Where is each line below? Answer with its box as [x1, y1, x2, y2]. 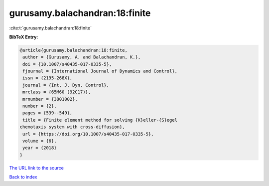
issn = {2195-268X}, [22, 75, 73, 81]
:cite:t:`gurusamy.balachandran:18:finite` [9, 25, 92, 31]
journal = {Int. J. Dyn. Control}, [22, 82, 110, 88]
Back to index [9, 174, 37, 180]
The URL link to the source [9, 165, 64, 171]
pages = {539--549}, [22, 110, 73, 116]
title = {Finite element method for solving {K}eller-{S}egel [22, 117, 178, 123]
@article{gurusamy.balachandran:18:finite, [19, 47, 128, 53]
